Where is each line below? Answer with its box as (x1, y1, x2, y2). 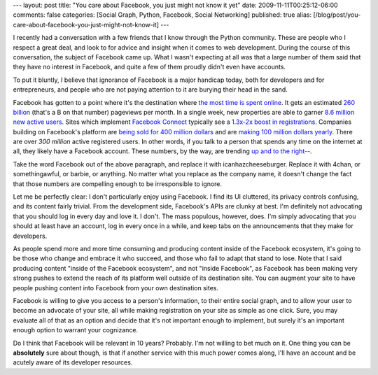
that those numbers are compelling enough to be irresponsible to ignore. (13, 179, 223, 188)
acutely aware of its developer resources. (13, 358, 133, 367)
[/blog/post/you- (312, 10, 361, 19)
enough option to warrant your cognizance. (13, 326, 139, 334)
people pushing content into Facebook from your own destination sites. (13, 283, 219, 292)
